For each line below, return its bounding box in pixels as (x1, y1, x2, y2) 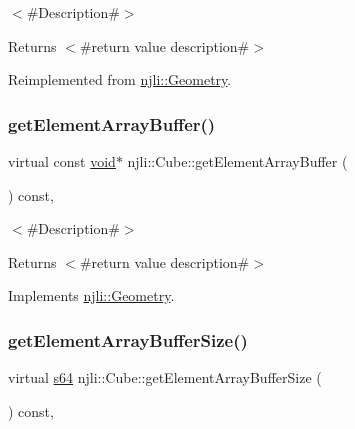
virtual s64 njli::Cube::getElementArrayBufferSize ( (8, 367, 322, 388)
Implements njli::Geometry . (8, 285, 175, 306)
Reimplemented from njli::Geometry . (8, 69, 232, 90)
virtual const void (8, 151, 116, 171)
